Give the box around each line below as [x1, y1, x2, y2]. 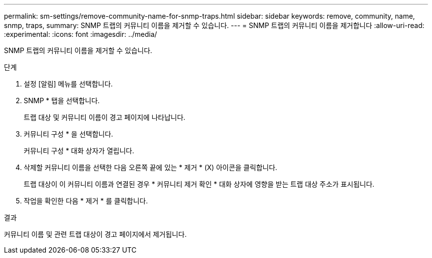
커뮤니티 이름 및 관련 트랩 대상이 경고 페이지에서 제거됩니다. [4, 230, 187, 238]
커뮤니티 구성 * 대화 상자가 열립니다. [24, 146, 134, 155]
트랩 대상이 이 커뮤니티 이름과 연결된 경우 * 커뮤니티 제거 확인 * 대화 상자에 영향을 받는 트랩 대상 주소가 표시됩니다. [24, 180, 375, 188]
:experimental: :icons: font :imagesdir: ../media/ [4, 30, 157, 38]
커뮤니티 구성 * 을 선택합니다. [24, 130, 113, 138]
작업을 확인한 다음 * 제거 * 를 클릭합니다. [24, 197, 148, 205]
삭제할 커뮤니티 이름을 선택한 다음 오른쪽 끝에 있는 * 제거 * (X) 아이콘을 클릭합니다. [24, 163, 278, 172]
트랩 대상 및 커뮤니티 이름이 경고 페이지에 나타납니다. [24, 113, 185, 121]
